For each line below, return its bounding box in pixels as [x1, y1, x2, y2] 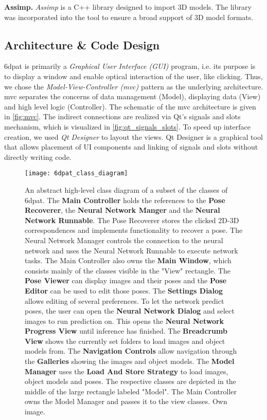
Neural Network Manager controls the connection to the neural [25, 234, 223, 245]
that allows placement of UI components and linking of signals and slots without [4, 141, 258, 152]
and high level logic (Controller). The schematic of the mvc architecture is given [4, 101, 256, 112]
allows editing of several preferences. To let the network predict [25, 295, 224, 306]
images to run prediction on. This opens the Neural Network [25, 315, 224, 326]
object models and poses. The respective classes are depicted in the [25, 376, 236, 387]
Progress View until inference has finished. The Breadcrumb [25, 325, 227, 336]
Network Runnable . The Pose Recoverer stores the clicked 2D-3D [25, 214, 239, 225]
